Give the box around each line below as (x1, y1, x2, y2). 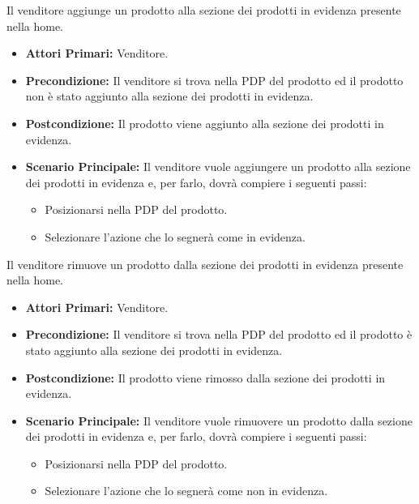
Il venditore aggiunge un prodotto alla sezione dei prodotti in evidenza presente (6, 2, 401, 18)
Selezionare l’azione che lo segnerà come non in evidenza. (45, 482, 328, 499)
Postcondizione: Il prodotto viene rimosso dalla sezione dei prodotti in (25, 369, 386, 386)
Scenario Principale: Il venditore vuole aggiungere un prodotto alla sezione (25, 158, 411, 175)
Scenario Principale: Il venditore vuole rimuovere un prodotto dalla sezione (25, 412, 413, 429)
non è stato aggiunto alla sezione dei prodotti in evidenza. (25, 88, 314, 105)
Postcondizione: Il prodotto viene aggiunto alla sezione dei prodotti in (25, 114, 384, 131)
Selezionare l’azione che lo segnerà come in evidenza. (45, 228, 306, 245)
